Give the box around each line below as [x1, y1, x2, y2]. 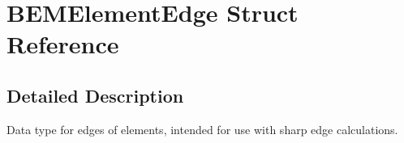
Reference [6, 27, 119, 61]
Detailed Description [6, 82, 184, 107]
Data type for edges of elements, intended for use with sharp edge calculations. [6, 120, 398, 137]
